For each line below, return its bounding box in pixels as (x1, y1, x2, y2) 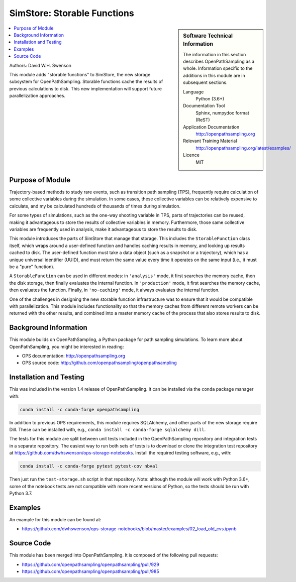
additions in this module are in (183, 72, 246, 78)
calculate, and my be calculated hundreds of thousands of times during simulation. (9, 203, 181, 209)
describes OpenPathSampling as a (183, 58, 255, 65)
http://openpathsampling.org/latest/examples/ (195, 145, 291, 151)
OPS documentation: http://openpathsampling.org (22, 353, 126, 359)
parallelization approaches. (9, 93, 65, 99)
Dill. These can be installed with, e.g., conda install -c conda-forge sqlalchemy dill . (9, 427, 206, 433)
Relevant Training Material (183, 138, 237, 144)
